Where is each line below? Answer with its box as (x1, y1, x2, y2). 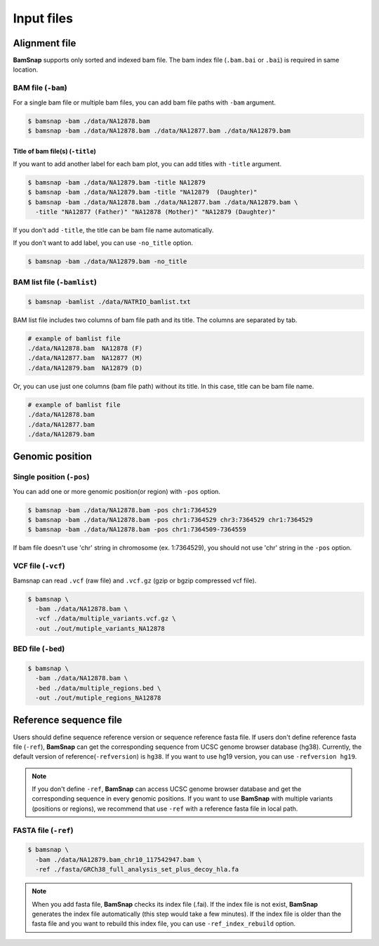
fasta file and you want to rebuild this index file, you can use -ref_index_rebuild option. (32, 919, 296, 928)
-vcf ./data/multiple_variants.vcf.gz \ (35, 615, 176, 622)
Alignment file (13, 37, 77, 49)
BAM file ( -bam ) (13, 83, 68, 93)
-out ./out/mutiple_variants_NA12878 (35, 625, 165, 632)
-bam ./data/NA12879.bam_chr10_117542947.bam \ (35, 855, 202, 863)
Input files (13, 11, 74, 26)
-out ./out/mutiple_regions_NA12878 (35, 694, 161, 702)
